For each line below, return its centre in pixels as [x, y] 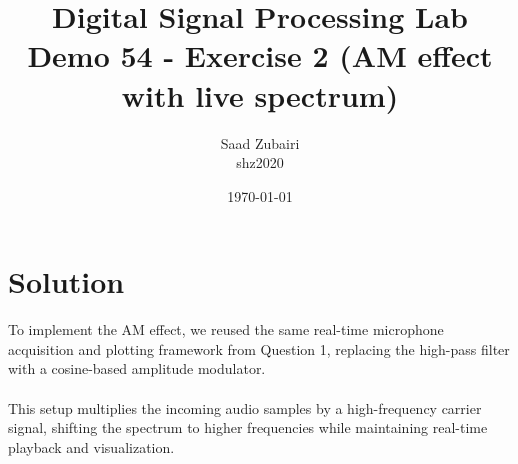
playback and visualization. [91, 446]
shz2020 [260, 162]
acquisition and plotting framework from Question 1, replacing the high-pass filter [259, 348]
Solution [66, 281]
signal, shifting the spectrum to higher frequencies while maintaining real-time [248, 427]
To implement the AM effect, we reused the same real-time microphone [226, 329]
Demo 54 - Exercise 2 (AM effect [260, 55]
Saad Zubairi [260, 142]
